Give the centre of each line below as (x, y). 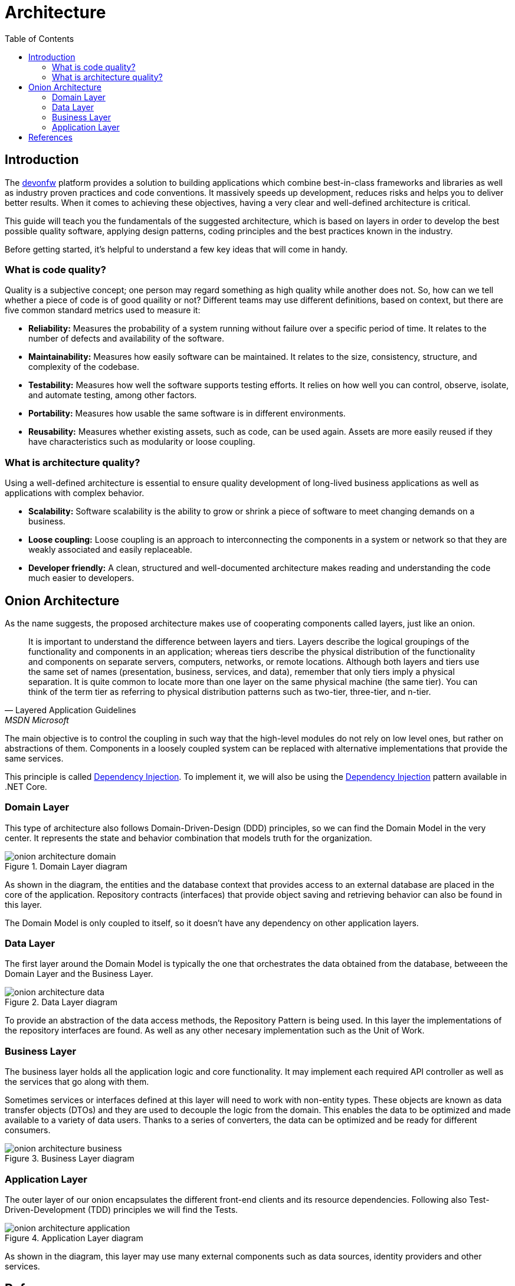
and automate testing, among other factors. (113, 395)
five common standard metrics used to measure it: (103, 310)
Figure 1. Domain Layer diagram (66, 866)
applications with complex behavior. (75, 493)
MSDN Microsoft (37, 720)
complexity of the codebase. (84, 367)
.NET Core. (26, 786)
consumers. (28, 1130)
